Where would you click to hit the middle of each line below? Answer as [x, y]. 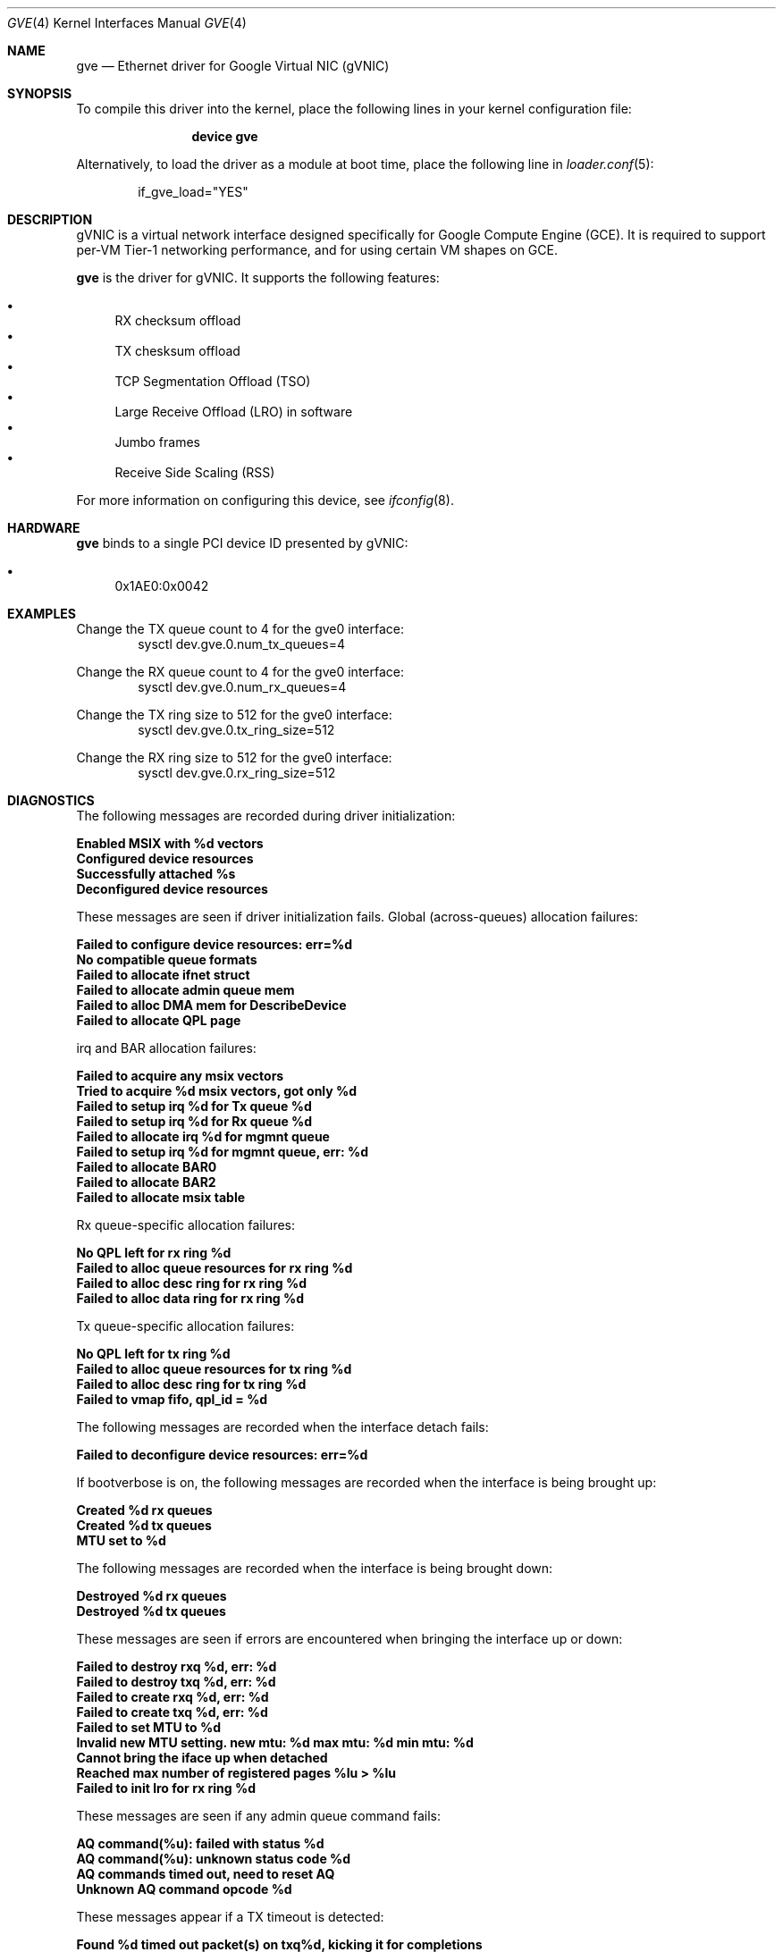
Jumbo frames [157, 442]
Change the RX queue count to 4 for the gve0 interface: [240, 672]
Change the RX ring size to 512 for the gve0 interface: [234, 757]
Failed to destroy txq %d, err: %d [176, 1682]
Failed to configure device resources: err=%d [215, 944]
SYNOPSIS [40, 93]
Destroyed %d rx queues [152, 1596]
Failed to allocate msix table [161, 1197]
